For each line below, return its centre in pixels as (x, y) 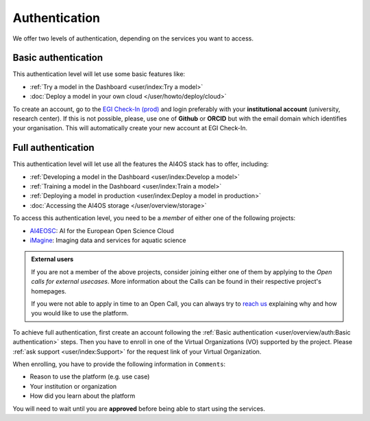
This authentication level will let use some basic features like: (99, 74)
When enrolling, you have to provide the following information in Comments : (119, 364)
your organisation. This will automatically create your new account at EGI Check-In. (130, 128)
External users (52, 259)
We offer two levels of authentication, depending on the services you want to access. (133, 38)
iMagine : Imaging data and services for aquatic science (108, 241)
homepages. (49, 291)
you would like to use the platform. (80, 313)
